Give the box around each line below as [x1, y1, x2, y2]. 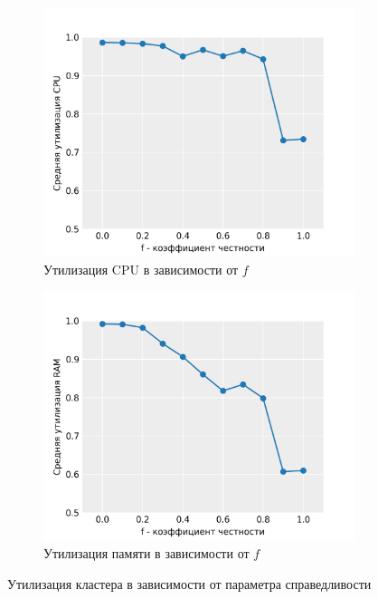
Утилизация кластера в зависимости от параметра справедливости [7, 574, 372, 593]
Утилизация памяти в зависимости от [43, 544, 250, 563]
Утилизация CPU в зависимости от [43, 259, 239, 278]
